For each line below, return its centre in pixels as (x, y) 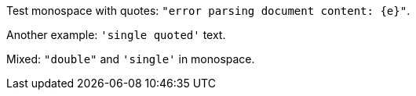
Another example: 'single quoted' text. (116, 35)
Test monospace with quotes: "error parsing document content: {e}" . (208, 11)
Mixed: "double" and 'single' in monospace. (131, 59)
